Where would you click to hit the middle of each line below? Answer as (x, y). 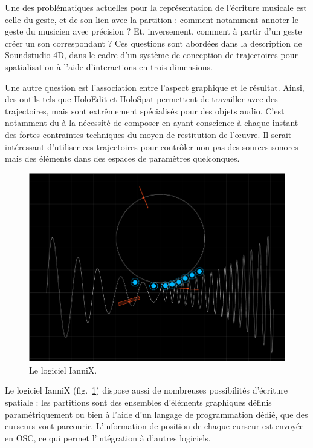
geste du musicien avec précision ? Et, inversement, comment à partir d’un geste (153, 31)
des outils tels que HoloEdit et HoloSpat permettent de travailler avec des (141, 99)
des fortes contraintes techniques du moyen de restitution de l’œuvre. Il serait (148, 134)
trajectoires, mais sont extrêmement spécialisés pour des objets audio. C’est (145, 110)
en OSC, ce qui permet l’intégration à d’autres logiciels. (108, 437)
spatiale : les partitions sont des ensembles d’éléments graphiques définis (138, 402)
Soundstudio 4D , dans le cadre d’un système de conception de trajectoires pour (151, 55)
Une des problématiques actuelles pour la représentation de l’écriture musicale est (156, 7)
